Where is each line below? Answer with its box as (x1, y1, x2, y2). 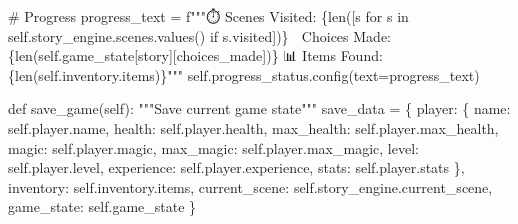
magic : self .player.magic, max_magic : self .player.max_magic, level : (8, 137, 419, 158)
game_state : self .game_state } (8, 196, 197, 217)
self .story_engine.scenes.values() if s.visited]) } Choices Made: (8, 25, 391, 46)
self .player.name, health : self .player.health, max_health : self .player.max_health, (8, 117, 499, 138)
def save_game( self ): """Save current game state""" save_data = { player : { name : (8, 98, 511, 119)
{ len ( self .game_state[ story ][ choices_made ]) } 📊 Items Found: (8, 45, 383, 66)
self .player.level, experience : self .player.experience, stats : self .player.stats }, (8, 157, 465, 178)
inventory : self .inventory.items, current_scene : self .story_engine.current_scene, (8, 176, 493, 197)
